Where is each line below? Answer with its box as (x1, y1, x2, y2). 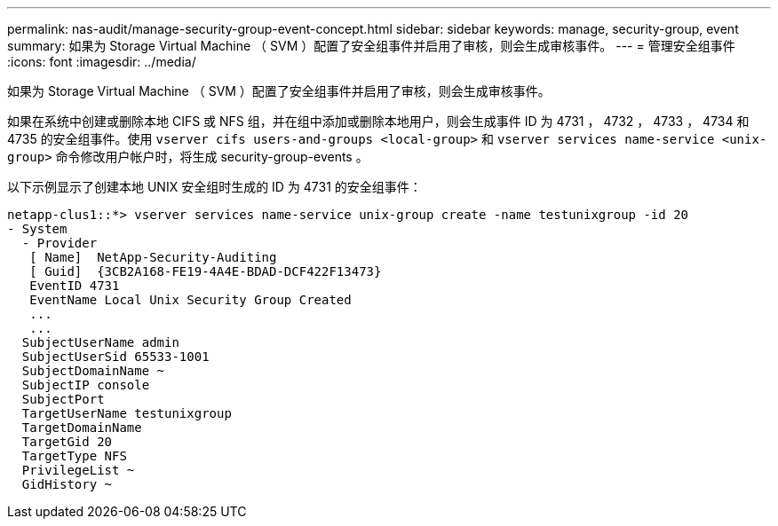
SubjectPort (21, 392, 105, 406)
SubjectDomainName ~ (21, 364, 165, 378)
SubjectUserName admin (21, 335, 179, 349)
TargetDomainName (21, 420, 142, 435)
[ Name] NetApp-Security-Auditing (29, 250, 277, 264)
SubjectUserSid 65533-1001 (21, 349, 210, 364)
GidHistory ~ (21, 477, 113, 491)
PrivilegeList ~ (21, 463, 135, 477)
